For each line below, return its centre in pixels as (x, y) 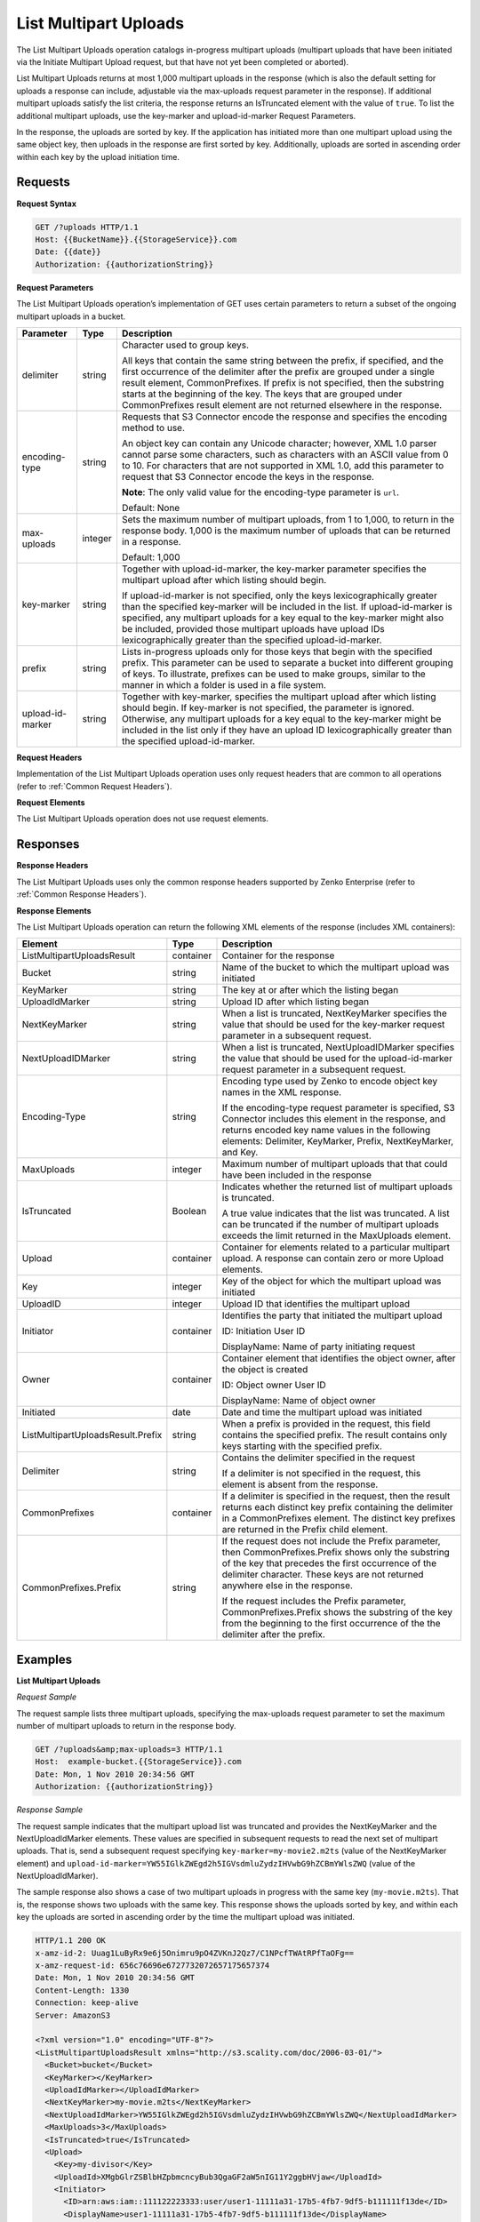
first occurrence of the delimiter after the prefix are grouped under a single (278, 372)
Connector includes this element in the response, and (334, 1119)
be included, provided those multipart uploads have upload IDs (253, 628)
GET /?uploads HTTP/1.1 (87, 227)
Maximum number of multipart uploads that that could (335, 1164)
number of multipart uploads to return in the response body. (126, 1726)
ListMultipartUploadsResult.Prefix (92, 1435)
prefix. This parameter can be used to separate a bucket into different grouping (287, 662)
